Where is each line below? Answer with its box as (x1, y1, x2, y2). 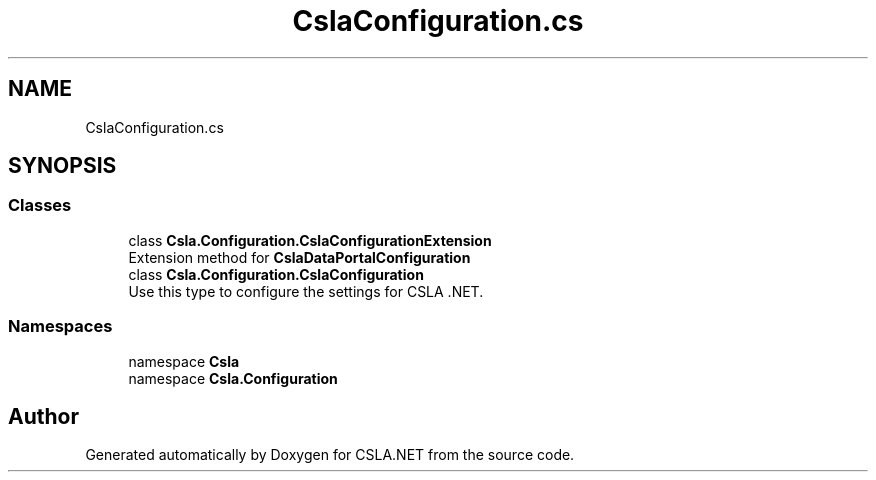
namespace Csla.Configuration (128, 369, 338, 387)
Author (8, 403, 79, 429)
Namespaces (8, 316, 113, 337)
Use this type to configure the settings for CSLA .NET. (128, 282, 484, 300)
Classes (8, 195, 72, 216)
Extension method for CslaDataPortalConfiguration (128, 248, 471, 266)
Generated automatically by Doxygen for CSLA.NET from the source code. (85, 446, 575, 464)
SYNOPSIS (8, 153, 117, 179)
